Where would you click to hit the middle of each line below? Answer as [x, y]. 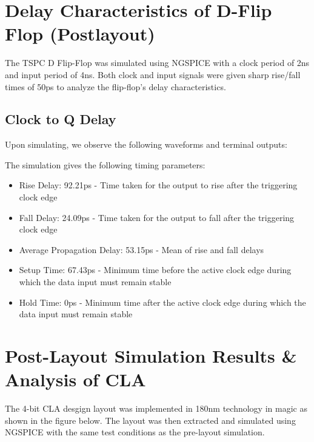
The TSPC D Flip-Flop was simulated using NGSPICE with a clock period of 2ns [157, 63]
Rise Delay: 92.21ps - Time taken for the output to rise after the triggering [158, 185]
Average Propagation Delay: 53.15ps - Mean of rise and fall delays [142, 249]
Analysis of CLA [75, 379]
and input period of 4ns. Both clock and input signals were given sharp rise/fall [153, 74]
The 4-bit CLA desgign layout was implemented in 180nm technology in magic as [156, 408]
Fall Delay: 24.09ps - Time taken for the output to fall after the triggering [157, 217]
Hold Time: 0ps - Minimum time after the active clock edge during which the [162, 302]
